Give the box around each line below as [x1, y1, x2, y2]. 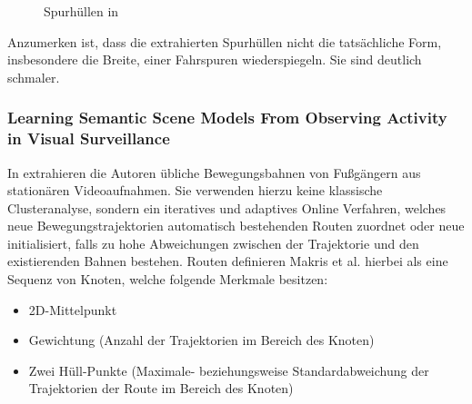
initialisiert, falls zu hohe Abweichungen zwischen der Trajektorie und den [7, 233, 419, 252]
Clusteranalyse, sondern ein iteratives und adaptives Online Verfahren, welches [7, 198, 447, 217]
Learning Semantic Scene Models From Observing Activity [7, 106, 447, 129]
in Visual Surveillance [7, 127, 170, 150]
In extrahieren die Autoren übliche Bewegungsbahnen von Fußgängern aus [7, 163, 421, 182]
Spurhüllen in [44, 2, 119, 20]
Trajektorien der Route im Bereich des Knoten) [28, 379, 294, 398]
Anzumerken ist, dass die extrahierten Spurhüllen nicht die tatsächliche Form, [7, 32, 442, 51]
